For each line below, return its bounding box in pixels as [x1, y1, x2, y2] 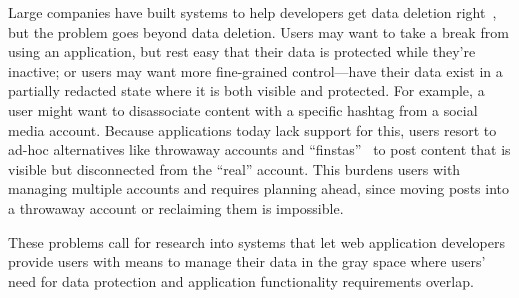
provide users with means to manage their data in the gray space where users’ [8, 251, 486, 272]
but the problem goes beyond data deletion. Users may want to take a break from [8, 21, 509, 42]
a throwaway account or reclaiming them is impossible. [8, 197, 344, 218]
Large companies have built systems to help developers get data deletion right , [8, 2, 497, 22]
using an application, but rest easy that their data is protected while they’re [8, 41, 476, 62]
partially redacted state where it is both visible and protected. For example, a [8, 80, 485, 101]
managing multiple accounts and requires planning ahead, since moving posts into [8, 178, 509, 199]
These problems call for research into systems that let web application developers [8, 231, 505, 252]
